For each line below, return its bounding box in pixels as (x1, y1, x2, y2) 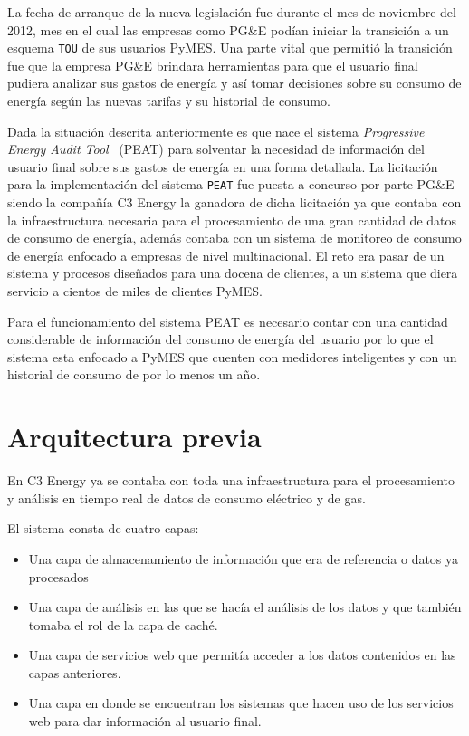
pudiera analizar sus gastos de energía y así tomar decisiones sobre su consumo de (7, 73, 462, 92)
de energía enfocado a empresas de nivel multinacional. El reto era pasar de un (7, 245, 445, 264)
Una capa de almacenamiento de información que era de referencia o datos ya (28, 549, 459, 568)
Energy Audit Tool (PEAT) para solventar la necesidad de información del (7, 139, 425, 158)
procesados (28, 567, 89, 586)
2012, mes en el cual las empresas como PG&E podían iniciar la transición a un (7, 20, 449, 39)
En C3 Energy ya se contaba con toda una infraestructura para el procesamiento (7, 471, 455, 490)
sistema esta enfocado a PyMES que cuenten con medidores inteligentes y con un (7, 347, 457, 366)
